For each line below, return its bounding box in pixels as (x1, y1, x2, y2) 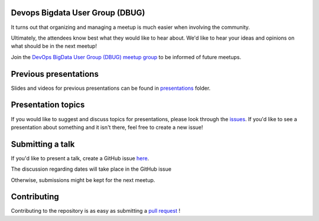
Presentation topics (11, 100, 85, 110)
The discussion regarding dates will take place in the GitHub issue (11, 165, 171, 173)
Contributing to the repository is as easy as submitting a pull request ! (11, 207, 180, 214)
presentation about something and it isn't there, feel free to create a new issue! (11, 123, 203, 131)
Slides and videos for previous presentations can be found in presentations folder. (11, 84, 211, 92)
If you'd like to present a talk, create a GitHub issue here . (11, 154, 149, 162)
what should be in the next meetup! (11, 43, 97, 50)
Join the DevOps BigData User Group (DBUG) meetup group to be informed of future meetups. (11, 53, 242, 60)
